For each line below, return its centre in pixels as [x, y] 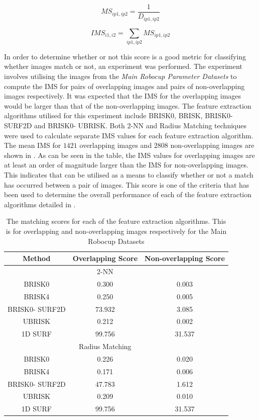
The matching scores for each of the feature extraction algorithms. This [116, 221]
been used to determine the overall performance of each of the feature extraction [128, 194]
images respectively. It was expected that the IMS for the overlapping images [123, 96]
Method [37, 258]
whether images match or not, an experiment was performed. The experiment [123, 66]
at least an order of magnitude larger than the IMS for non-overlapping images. [126, 165]
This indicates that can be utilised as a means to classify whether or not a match [129, 174]
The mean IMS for [33, 145]
